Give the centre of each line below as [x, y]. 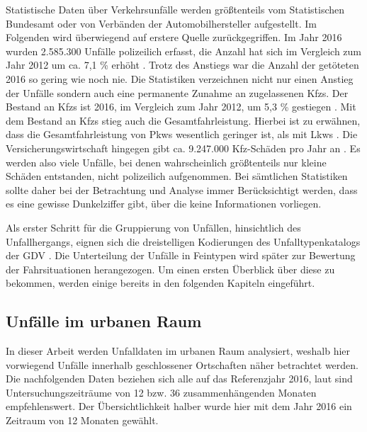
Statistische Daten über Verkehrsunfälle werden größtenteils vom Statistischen [175, 9]
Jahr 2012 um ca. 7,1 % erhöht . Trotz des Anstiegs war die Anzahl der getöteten [182, 65]
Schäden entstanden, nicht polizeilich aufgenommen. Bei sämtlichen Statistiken [177, 176]
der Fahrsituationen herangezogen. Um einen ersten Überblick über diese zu [170, 269]
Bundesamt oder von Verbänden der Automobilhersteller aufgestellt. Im [161, 23]
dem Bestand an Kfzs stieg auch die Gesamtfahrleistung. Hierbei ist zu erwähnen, [183, 120]
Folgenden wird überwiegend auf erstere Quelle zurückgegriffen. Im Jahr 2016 [174, 37]
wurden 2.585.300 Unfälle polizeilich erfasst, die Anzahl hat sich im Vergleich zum [184, 51]
